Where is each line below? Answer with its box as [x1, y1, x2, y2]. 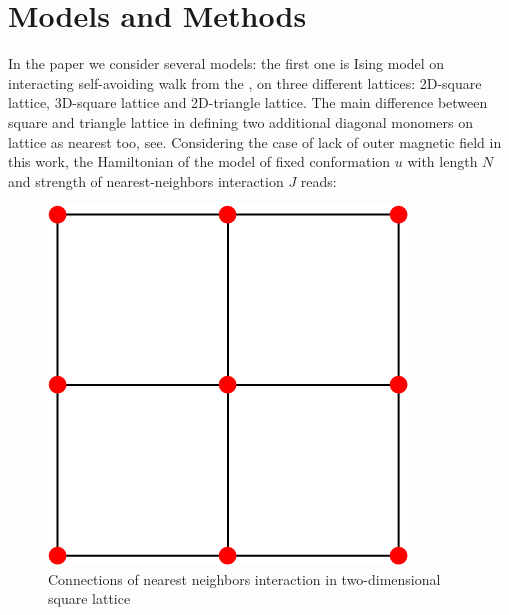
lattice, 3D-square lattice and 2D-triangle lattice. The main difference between [8, 92, 488, 113]
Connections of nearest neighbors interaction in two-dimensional [48, 568, 441, 589]
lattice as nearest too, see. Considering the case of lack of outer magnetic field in [8, 131, 502, 152]
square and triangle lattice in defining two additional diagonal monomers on [8, 111, 474, 132]
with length [407, 151, 478, 172]
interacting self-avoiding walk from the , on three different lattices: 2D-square [8, 72, 482, 93]
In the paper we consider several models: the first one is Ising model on [8, 53, 445, 74]
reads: [300, 170, 337, 191]
